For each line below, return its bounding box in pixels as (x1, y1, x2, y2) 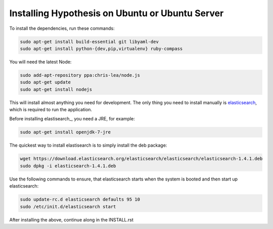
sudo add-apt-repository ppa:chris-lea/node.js (20, 72, 140, 78)
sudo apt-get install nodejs (20, 86, 93, 92)
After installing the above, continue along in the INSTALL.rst (9, 216, 134, 222)
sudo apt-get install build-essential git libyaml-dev (20, 38, 159, 44)
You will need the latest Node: (9, 59, 72, 65)
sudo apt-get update (20, 79, 71, 85)
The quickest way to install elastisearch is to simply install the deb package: (9, 142, 167, 149)
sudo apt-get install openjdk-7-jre (20, 129, 111, 135)
